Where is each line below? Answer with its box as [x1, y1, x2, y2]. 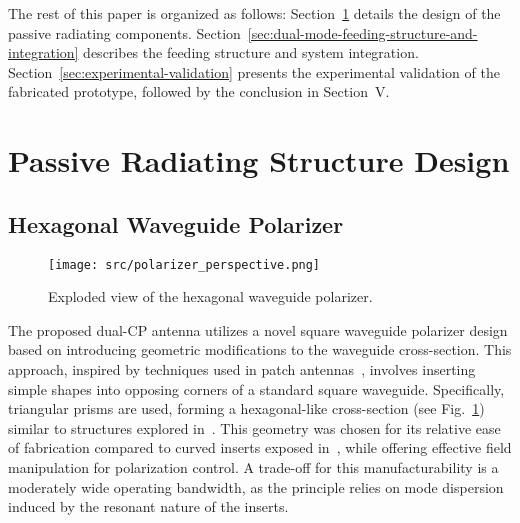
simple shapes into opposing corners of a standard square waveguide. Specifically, [8, 378, 505, 399]
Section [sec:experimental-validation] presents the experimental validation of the [8, 61, 500, 82]
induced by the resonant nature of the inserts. [8, 496, 289, 517]
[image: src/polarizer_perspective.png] [48, 257, 321, 272]
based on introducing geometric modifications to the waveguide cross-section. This [8, 339, 512, 360]
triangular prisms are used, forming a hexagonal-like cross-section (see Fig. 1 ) [8, 398, 485, 419]
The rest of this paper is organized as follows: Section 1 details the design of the [8, 3, 501, 23]
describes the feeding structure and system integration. [83, 42, 419, 63]
